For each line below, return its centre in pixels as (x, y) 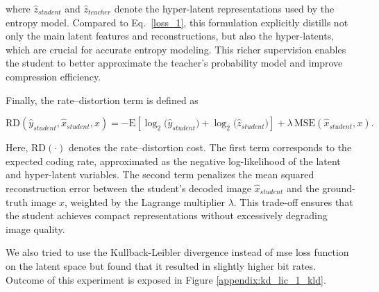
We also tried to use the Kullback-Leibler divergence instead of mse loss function (177, 252)
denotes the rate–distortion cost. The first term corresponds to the (210, 147)
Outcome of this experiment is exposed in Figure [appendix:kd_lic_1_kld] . (166, 279)
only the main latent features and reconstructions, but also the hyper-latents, (170, 36)
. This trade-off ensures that (293, 201)
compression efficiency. (53, 76)
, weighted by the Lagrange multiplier (145, 201)
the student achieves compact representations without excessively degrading (167, 215)
